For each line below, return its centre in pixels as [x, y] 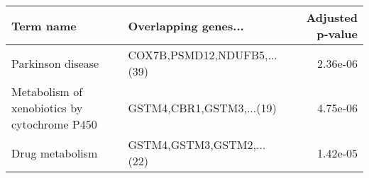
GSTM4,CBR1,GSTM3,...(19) [202, 108]
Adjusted [332, 17]
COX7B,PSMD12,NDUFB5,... [203, 55]
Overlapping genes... [186, 25]
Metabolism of [47, 91]
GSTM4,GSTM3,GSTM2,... [197, 144]
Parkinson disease [55, 63]
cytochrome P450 [54, 124]
